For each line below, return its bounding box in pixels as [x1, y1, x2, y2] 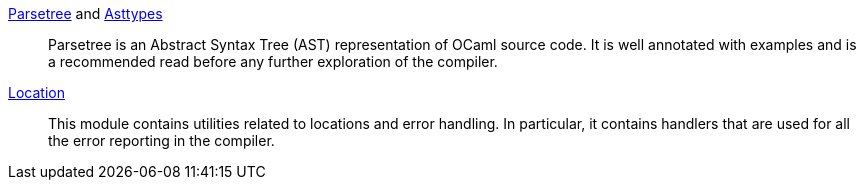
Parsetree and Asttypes [8, 5, 163, 22]
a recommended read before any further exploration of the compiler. [48, 53, 498, 70]
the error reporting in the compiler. [48, 132, 275, 149]
